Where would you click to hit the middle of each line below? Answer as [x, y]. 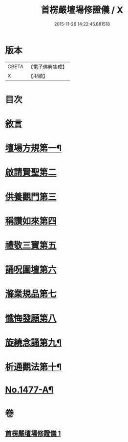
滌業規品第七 [31, 294]
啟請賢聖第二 [31, 173]
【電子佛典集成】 [48, 67]
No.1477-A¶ [29, 390]
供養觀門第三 [31, 197]
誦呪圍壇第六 [31, 270]
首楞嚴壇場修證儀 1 [33, 433]
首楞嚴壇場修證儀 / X [82, 10]
